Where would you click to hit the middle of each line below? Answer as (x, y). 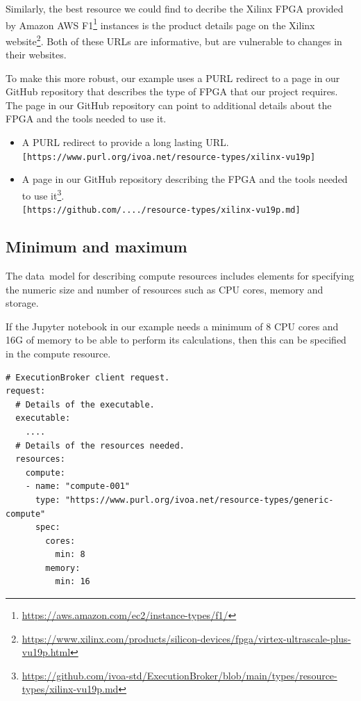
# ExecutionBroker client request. (88, 377)
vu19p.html (46, 652)
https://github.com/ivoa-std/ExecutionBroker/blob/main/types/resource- (179, 675)
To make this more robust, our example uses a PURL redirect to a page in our (173, 78)
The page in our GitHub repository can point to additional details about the (169, 105)
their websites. (36, 55)
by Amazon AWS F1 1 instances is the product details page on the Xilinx (160, 24)
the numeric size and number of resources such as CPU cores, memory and (165, 289)
